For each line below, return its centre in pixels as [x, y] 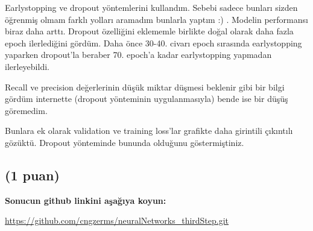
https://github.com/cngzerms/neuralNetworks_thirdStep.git [117, 220]
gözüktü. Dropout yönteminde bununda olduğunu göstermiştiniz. [125, 142]
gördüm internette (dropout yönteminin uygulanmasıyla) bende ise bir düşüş [147, 99]
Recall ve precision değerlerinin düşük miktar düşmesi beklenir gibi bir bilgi [145, 87]
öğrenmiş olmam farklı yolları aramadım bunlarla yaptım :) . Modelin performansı [156, 19]
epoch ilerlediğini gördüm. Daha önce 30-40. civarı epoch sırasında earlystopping [153, 43]
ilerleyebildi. [27, 66]
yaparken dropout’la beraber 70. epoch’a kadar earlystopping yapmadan [138, 55]
